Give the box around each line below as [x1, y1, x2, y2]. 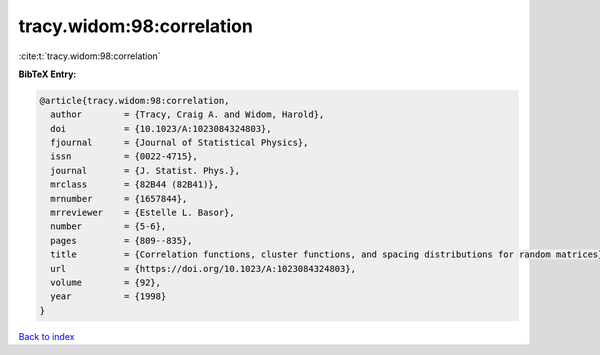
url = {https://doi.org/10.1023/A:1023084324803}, [50, 263, 357, 274]
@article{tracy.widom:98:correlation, [39, 95, 230, 106]
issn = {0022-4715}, [50, 151, 199, 162]
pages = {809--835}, [50, 235, 194, 246]
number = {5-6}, [50, 221, 167, 232]
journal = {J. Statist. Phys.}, [50, 165, 240, 176]
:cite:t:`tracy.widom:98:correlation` [18, 50, 161, 62]
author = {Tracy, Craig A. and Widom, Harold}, [50, 109, 325, 120]
